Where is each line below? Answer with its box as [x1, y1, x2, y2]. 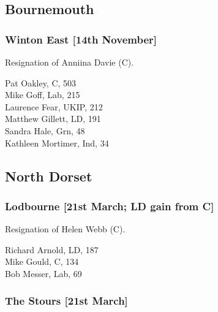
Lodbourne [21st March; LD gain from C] [5, 198, 214, 213]
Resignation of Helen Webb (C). [5, 223, 126, 235]
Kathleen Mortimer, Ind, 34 [5, 136, 109, 149]
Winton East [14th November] [5, 31, 157, 47]
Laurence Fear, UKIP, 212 [5, 100, 103, 113]
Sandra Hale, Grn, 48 [5, 124, 85, 137]
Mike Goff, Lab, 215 [5, 88, 80, 101]
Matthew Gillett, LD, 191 [5, 112, 101, 125]
